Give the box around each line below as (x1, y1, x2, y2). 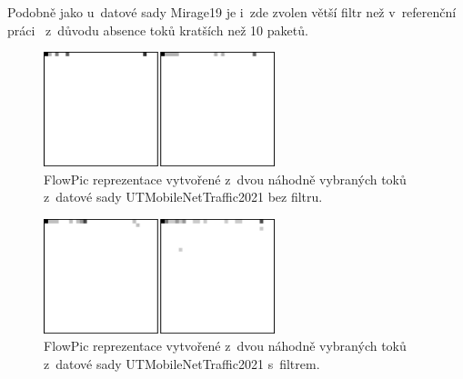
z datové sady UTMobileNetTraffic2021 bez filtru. (44, 187, 323, 206)
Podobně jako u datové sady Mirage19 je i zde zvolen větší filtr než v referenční (7, 3, 457, 21)
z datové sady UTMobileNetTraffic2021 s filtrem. (44, 354, 320, 374)
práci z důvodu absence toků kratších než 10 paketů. (7, 20, 308, 39)
